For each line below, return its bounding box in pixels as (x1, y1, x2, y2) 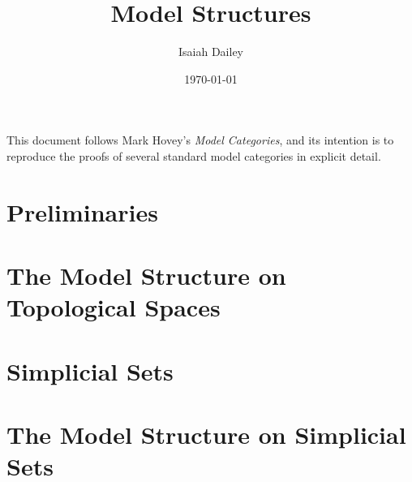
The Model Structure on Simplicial (6, 418, 406, 450)
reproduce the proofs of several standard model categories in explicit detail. (6, 147, 381, 164)
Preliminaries (6, 195, 158, 228)
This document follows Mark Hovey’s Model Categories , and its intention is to (6, 131, 394, 148)
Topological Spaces (6, 290, 221, 324)
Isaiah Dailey (178, 43, 243, 60)
